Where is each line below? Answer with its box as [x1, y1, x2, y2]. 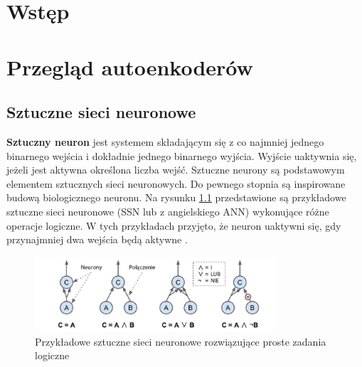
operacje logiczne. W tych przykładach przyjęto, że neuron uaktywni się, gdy [6, 218, 341, 233]
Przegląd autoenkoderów [6, 52, 253, 81]
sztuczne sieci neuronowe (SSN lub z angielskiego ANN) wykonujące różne [6, 203, 329, 218]
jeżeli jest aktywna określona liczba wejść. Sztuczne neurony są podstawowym [6, 162, 345, 177]
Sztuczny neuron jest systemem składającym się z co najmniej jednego [6, 134, 324, 149]
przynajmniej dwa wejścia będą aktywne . [6, 232, 188, 247]
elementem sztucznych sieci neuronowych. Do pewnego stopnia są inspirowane [6, 176, 346, 191]
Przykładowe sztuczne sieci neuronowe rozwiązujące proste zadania [35, 334, 326, 349]
